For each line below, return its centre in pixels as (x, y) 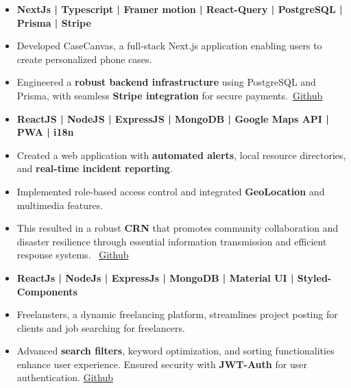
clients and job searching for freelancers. (101, 327)
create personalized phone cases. (84, 59)
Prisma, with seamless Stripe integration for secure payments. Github (170, 95)
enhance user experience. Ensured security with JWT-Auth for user (162, 364)
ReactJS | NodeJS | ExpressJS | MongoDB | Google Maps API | (173, 118)
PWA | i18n (45, 132)
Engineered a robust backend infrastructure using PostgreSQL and (166, 82)
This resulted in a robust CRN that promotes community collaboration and (178, 228)
